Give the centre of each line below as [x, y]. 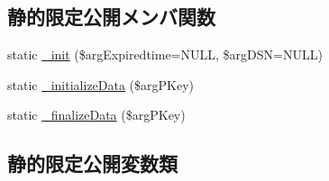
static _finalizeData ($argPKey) [96, 115]
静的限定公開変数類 [92, 163]
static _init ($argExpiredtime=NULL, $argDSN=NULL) [165, 54]
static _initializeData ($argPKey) [101, 84]
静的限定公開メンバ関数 [111, 17]
